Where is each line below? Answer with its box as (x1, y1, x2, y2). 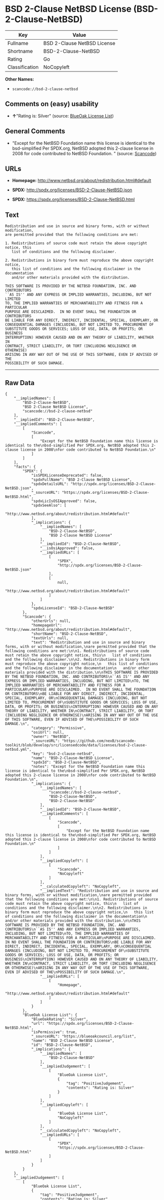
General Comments (5, 127, 65, 136)
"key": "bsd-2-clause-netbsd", (31, 751, 95, 756)
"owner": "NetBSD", (31, 734, 71, 739)
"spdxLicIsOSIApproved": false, (31, 499, 97, 504)
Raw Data (5, 378, 35, 387)
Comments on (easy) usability (5, 100, 99, 108)
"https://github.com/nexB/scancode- (61, 738, 137, 743)
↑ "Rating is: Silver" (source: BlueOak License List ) (12, 113, 114, 118)
